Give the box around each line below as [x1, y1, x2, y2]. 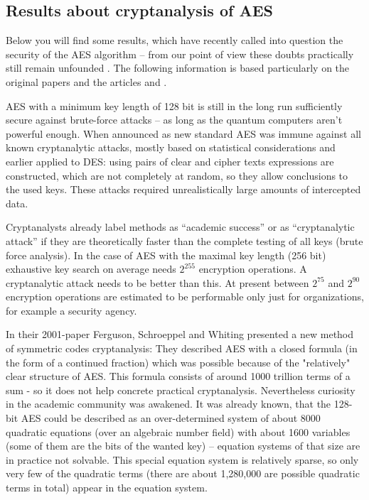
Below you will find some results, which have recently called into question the [6, 33, 343, 48]
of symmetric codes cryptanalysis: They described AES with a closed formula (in [6, 341, 358, 356]
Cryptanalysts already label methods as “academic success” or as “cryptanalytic [6, 219, 355, 234]
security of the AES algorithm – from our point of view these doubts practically [6, 46, 354, 61]
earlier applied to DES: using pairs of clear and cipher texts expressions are [6, 153, 334, 168]
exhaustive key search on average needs [6, 261, 176, 276]
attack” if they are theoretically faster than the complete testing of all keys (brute [6, 233, 363, 248]
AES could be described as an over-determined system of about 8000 [21, 411, 321, 425]
